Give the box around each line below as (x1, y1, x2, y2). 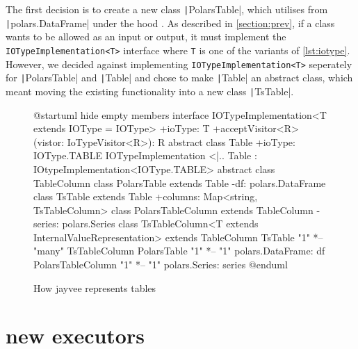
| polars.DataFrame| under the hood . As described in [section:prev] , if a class (6, 15, 335, 30)
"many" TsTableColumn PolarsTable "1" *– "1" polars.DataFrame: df (33, 243, 325, 258)
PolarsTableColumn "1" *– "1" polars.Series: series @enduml (33, 257, 288, 272)
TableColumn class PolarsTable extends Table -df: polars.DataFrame (33, 175, 326, 190)
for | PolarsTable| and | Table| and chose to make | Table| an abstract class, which (6, 70, 353, 85)
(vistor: (33, 134, 65, 149)
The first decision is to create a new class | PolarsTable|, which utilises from (6, 2, 328, 16)
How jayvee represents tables (33, 280, 156, 295)
